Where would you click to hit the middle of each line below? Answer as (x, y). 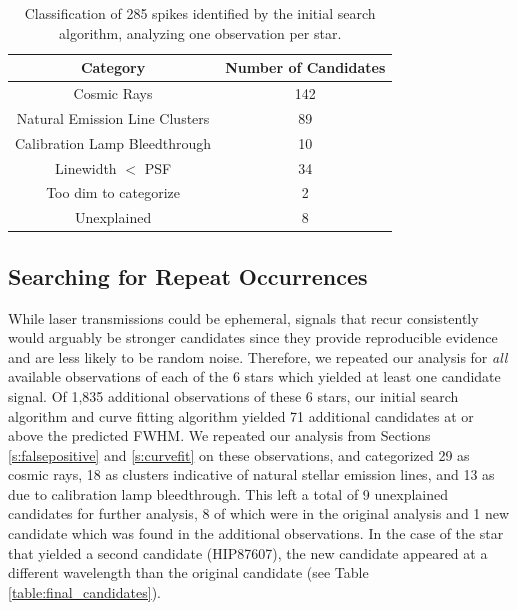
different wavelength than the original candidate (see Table (188, 572)
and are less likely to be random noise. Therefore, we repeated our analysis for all (258, 356)
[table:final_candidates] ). (84, 591)
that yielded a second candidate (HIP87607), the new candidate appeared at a (248, 552)
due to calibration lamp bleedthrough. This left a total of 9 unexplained (228, 493)
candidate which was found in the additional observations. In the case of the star (256, 533)
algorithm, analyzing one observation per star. (200, 32)
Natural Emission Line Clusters (113, 117)
